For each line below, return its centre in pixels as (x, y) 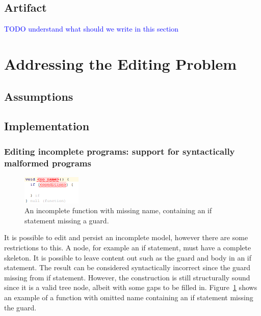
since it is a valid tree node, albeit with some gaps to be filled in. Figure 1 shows (131, 287)
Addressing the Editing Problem (121, 63)
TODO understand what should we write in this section (92, 29)
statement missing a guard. (67, 220)
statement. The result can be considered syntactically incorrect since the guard (127, 267)
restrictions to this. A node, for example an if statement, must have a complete (128, 248)
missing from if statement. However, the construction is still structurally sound (127, 277)
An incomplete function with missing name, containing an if (118, 210)
